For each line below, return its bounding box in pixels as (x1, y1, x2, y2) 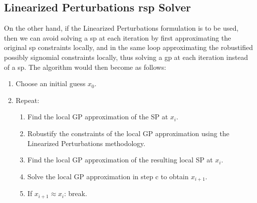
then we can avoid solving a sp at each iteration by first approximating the (4, 32, 231, 43)
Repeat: (15, 95, 40, 105)
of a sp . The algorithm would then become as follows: (4, 61, 166, 72)
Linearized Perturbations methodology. (27, 138, 146, 148)
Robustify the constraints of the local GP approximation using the (27, 128, 229, 138)
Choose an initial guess (15, 78, 86, 89)
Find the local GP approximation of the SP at (27, 111, 168, 122)
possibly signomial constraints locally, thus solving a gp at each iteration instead (4, 51, 248, 62)
